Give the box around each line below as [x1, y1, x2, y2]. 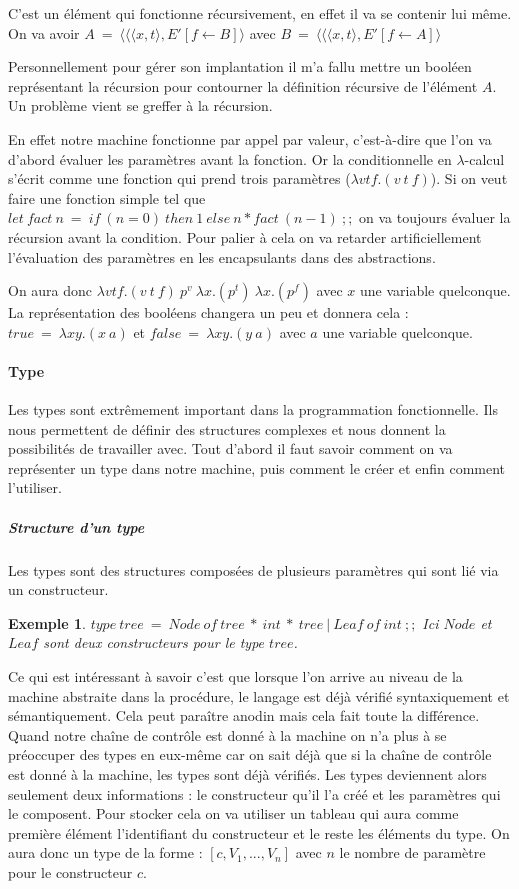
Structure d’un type [8, 516, 145, 537]
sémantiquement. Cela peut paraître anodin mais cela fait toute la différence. [8, 705, 480, 726]
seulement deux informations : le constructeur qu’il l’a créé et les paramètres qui [8, 783, 501, 804]
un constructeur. [8, 579, 109, 600]
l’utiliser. [8, 477, 62, 498]
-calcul [464, 148, 505, 169]
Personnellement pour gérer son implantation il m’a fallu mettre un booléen [8, 56, 472, 77]
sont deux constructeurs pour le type [43, 632, 265, 653]
